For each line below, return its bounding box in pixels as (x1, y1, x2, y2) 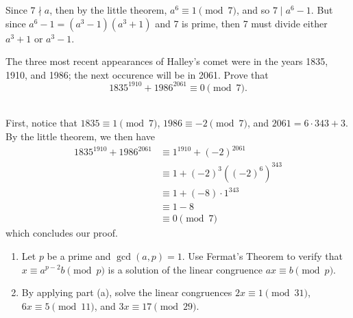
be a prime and (47, 248, 111, 263)
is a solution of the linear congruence (108, 262, 263, 276)
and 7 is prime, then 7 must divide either (155, 16, 328, 30)
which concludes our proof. (5, 226, 118, 240)
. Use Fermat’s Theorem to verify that (182, 248, 343, 263)
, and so (236, 3, 270, 16)
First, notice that (5, 116, 77, 130)
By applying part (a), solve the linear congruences (21, 285, 232, 300)
